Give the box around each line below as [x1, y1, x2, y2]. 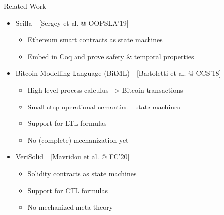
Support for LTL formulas [27, 118, 107, 128]
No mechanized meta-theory [27, 202, 113, 212]
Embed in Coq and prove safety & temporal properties [27, 51, 194, 61]
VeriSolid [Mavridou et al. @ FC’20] [15, 151, 130, 162]
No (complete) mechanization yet [27, 134, 129, 145]
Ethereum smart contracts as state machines [27, 34, 163, 45]
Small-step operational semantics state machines [27, 101, 180, 111]
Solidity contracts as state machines [27, 168, 137, 178]
